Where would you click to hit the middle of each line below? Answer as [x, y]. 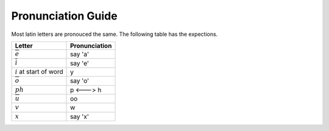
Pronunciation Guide [65, 16]
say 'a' [80, 54]
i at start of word [39, 71]
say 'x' [80, 116]
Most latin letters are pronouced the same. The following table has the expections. [115, 34]
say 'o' [80, 81]
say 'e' [80, 63]
